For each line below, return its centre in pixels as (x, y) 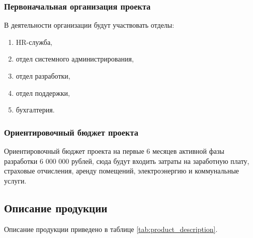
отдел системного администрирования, (75, 59)
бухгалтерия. (35, 110)
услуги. (15, 180)
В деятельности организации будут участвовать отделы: (89, 25)
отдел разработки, (43, 76)
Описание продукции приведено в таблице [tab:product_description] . (111, 229)
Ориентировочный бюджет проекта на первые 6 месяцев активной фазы (114, 151)
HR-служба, (34, 42)
